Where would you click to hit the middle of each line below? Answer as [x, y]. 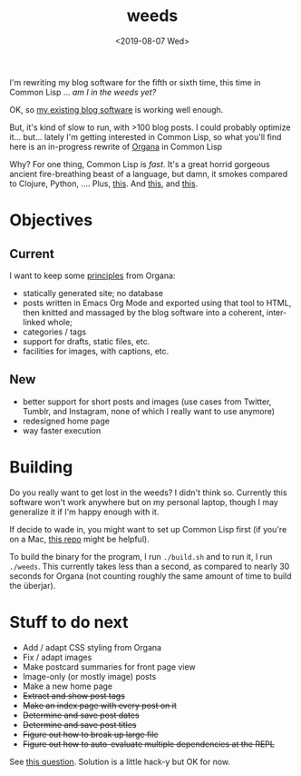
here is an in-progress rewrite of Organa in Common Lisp [116, 146]
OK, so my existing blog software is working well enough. [117, 109]
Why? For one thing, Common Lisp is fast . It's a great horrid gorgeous [140, 164]
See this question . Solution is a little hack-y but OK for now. [120, 761]
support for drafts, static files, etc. [86, 341]
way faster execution [62, 430]
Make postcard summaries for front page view [109, 667]
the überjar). [33, 585]
